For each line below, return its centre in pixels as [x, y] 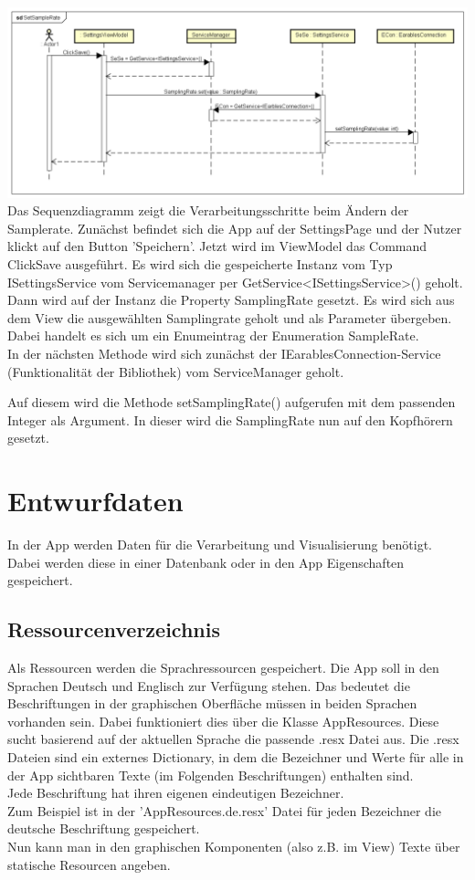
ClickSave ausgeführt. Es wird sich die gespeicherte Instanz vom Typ [200, 264]
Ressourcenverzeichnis [114, 629]
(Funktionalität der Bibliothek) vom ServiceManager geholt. [176, 371]
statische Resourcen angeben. [89, 864]
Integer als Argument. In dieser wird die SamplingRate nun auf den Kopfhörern [230, 419]
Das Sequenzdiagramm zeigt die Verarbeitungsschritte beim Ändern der [208, 210]
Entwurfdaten [95, 501]
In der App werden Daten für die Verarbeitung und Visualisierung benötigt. [220, 545]
